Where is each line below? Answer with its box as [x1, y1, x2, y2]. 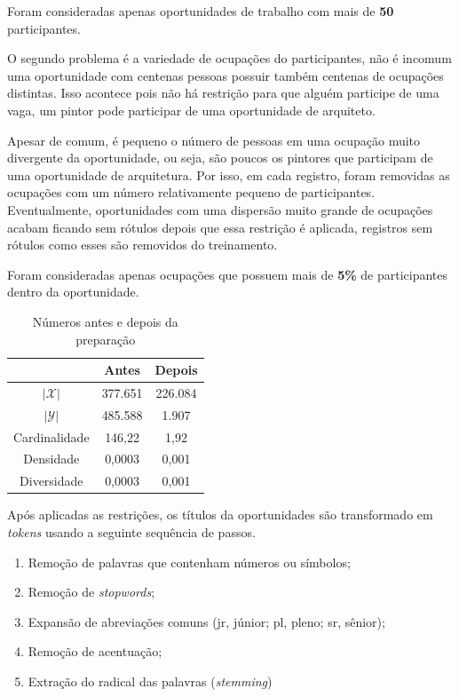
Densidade [23, 449, 80, 468]
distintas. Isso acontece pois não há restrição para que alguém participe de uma [7, 83, 439, 102]
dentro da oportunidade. [7, 282, 139, 301]
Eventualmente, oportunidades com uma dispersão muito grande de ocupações [7, 200, 433, 218]
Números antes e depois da [32, 312, 178, 330]
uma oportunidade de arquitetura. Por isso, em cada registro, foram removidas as [7, 165, 450, 184]
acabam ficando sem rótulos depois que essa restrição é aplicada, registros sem [7, 218, 433, 236]
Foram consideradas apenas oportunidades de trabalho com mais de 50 [7, 2, 394, 20]
